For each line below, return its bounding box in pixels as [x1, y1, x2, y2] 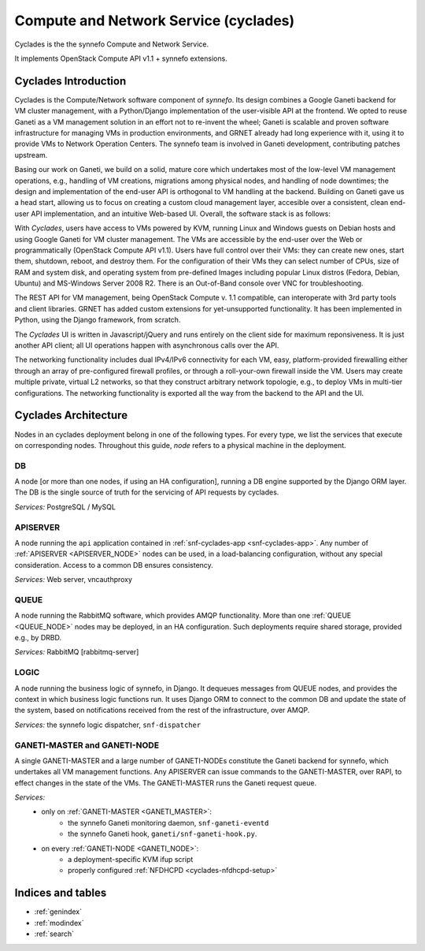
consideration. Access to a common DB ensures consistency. [14, 560, 214, 569]
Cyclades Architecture [14, 408, 128, 422]
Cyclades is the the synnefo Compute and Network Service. [14, 39, 209, 49]
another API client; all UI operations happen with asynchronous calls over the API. [14, 341, 279, 350]
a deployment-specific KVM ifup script [68, 855, 194, 864]
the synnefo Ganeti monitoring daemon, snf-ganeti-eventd [68, 818, 269, 827]
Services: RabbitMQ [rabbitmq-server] [14, 647, 139, 657]
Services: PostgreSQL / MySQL [14, 502, 116, 512]
